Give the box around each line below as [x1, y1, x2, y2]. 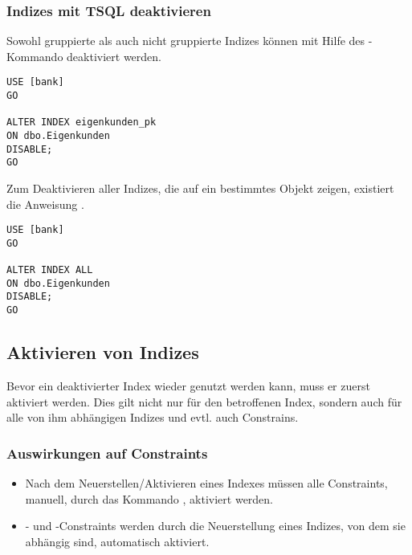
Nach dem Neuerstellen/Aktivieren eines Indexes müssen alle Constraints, [25, 474, 388, 491]
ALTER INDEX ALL [6, 264, 93, 276]
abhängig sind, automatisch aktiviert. [25, 533, 210, 549]
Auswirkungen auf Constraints [6, 443, 208, 463]
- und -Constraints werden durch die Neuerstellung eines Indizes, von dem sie [25, 517, 406, 534]
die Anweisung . [6, 195, 84, 212]
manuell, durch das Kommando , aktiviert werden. [25, 490, 274, 507]
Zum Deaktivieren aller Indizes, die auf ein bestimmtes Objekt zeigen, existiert [6, 180, 394, 196]
